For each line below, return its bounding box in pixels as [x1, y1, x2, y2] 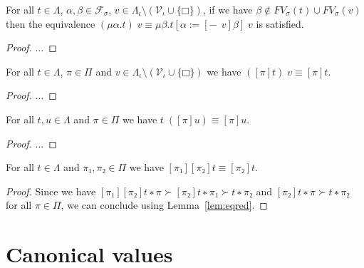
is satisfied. [256, 16, 304, 31]
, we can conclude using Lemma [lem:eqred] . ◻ [61, 197, 268, 212]
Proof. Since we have [6, 183, 96, 198]
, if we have [202, 2, 253, 16]
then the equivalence [6, 16, 95, 31]
